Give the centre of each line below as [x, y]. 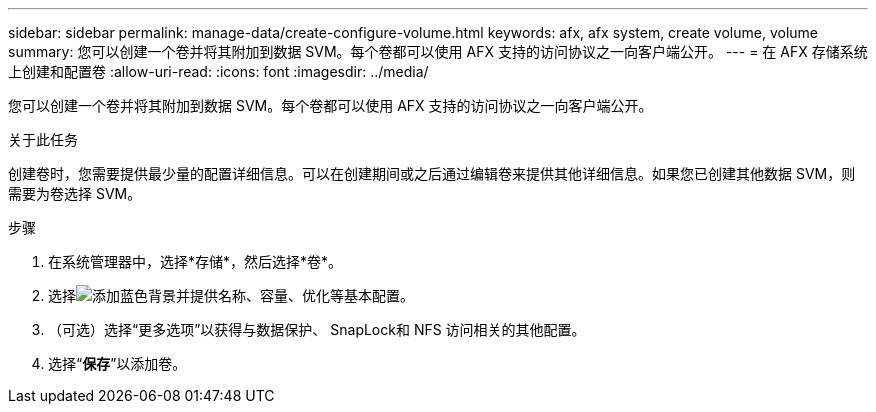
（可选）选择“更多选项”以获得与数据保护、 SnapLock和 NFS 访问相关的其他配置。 [317, 329]
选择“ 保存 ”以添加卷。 [117, 363]
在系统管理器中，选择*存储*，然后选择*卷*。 [195, 261]
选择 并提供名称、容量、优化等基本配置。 [231, 295]
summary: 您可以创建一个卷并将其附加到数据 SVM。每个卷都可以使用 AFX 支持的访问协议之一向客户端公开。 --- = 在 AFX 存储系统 [438, 51]
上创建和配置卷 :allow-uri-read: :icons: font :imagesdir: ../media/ [218, 71]
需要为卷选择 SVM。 [75, 193]
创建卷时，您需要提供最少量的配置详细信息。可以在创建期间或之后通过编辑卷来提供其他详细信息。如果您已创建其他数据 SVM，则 [432, 173]
